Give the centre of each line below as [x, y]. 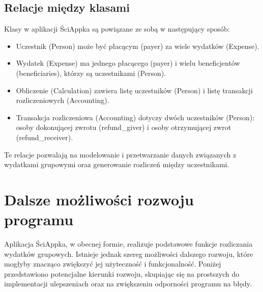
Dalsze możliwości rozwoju [99, 199]
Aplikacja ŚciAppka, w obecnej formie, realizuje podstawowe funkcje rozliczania [128, 244]
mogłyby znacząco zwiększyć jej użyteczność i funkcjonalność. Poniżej [113, 264]
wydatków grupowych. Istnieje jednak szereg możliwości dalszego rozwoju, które [129, 254]
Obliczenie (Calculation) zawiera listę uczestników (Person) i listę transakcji [134, 90]
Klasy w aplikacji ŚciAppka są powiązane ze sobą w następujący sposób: [117, 29]
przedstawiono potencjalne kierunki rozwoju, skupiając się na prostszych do [122, 273]
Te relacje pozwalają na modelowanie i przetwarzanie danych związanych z [120, 154]
